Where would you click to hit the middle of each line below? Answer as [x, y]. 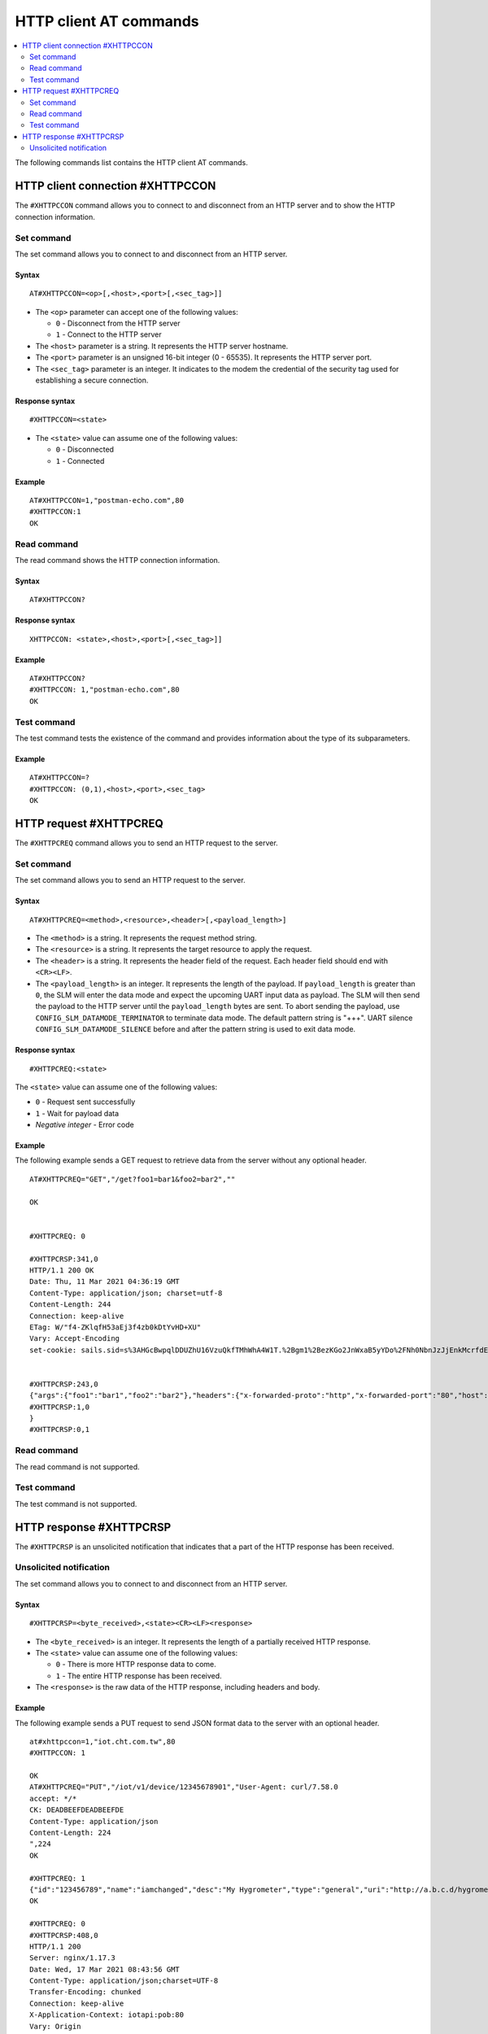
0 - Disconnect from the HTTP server [118, 323]
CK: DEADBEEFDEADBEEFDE [77, 1810]
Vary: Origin [55, 2026]
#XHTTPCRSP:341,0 [64, 1259]
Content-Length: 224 [70, 1833]
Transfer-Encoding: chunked [85, 1992]
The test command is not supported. [76, 1504]
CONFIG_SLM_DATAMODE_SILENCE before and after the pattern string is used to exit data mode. [196, 1029]
